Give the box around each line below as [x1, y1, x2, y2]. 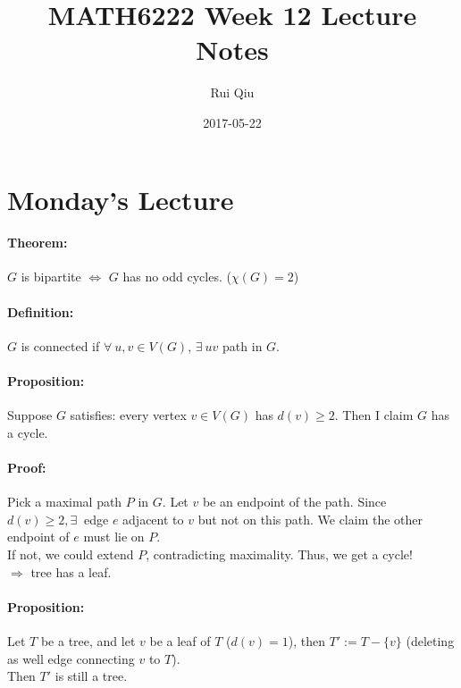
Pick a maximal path [7, 492, 122, 511]
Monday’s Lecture [7, 180, 234, 217]
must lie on [83, 527, 145, 546]
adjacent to [122, 509, 184, 528]
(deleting [406, 632, 455, 650]
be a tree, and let [40, 632, 136, 650]
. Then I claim [334, 406, 414, 424]
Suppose [7, 406, 53, 424]
